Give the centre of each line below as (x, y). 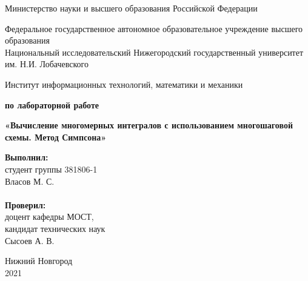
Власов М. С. (30, 181)
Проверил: (25, 204)
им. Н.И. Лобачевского (47, 64)
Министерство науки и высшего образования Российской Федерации (131, 8)
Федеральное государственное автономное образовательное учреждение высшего (154, 28)
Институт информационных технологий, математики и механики (124, 84)
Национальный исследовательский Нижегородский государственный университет (154, 52)
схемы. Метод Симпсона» (56, 137)
